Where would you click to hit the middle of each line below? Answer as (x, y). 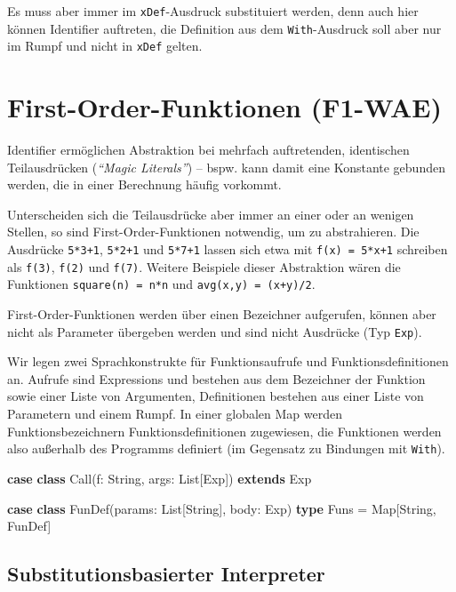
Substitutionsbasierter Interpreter (166, 574)
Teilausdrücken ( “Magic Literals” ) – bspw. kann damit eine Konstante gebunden (226, 167)
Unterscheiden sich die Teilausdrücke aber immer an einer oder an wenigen (211, 214)
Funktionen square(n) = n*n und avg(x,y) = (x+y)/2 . (161, 284)
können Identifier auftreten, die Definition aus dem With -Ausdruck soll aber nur (224, 28)
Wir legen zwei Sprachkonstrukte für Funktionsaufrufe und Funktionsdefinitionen (228, 361)
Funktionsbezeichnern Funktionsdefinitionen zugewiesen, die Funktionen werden (224, 431)
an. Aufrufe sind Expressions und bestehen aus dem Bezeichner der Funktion (216, 378)
